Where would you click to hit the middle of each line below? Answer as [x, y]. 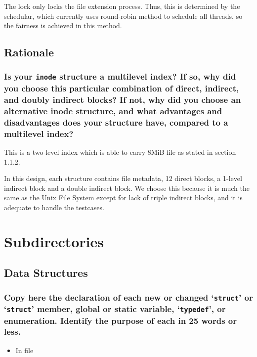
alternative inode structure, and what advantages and [113, 111]
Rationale [29, 52]
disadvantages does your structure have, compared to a [116, 122]
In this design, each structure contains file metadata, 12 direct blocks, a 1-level [123, 178]
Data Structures [46, 273]
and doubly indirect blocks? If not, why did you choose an [123, 99]
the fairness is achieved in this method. [63, 25]
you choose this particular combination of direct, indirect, [122, 88]
